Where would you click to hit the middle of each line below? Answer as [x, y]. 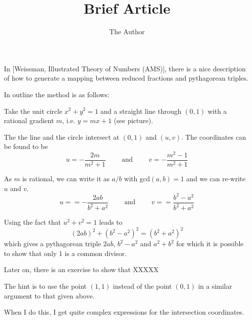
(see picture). [134, 120]
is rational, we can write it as [66, 179]
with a [217, 111]
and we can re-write [216, 179]
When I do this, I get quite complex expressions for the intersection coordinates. [124, 312]
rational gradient [29, 120]
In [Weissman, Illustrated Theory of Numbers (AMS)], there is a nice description [125, 68]
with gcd [137, 179]
